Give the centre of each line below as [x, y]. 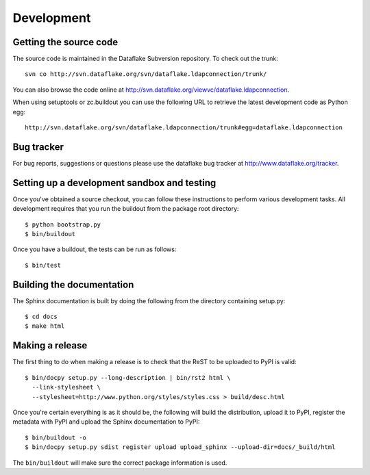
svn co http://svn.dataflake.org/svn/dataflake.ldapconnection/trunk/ [146, 74]
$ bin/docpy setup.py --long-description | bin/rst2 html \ [128, 377]
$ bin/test [43, 265]
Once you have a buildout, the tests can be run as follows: [95, 249]
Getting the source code [65, 42]
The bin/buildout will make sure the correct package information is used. [120, 463]
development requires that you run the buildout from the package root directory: [126, 209]
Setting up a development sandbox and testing [114, 182]
